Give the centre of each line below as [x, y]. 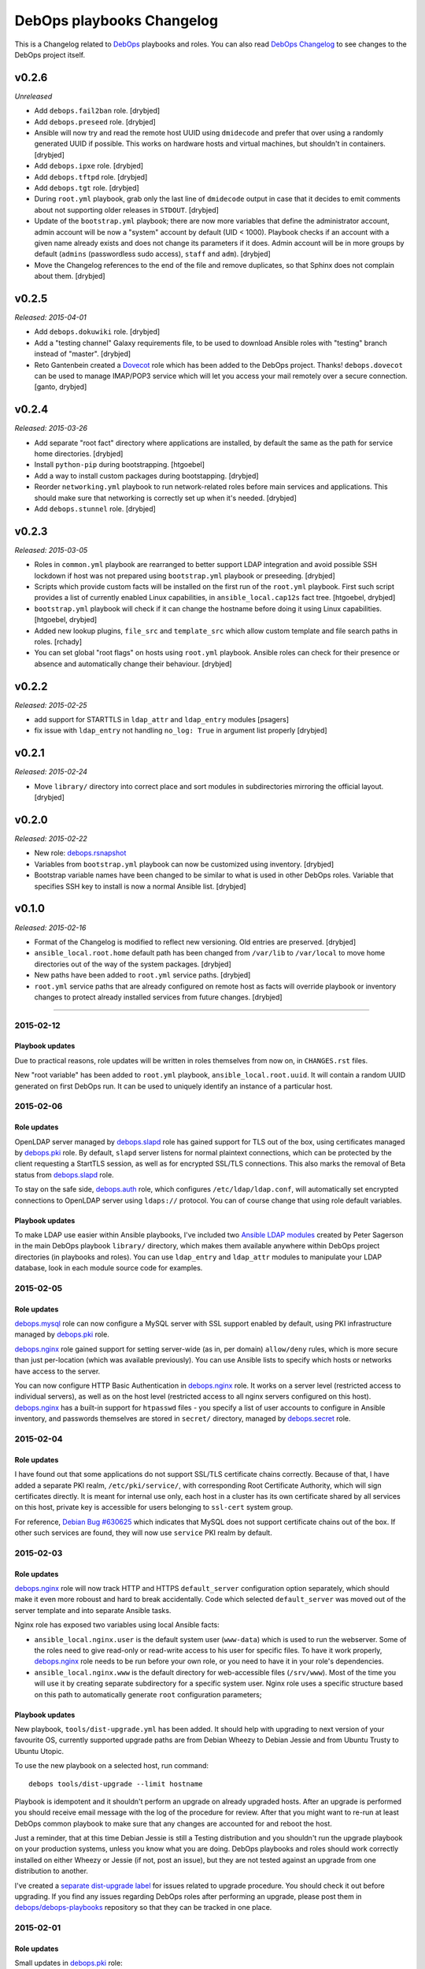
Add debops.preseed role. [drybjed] [95, 121]
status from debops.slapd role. [64, 1174]
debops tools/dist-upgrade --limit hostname [116, 1784]
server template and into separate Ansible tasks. [93, 1610]
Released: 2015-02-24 [51, 772]
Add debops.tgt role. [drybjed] [87, 187]
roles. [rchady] [58, 642]
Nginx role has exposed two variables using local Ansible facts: [117, 1625]
